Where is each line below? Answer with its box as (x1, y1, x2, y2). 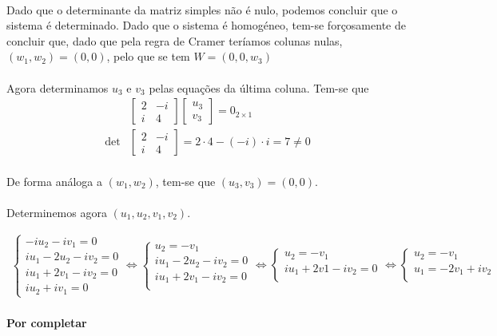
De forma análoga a (6, 172, 103, 189)
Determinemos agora (6, 204, 107, 220)
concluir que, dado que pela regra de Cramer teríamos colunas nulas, (6, 32, 343, 49)
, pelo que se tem (106, 48, 190, 65)
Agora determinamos (6, 79, 109, 96)
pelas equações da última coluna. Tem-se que (149, 79, 369, 96)
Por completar (6, 314, 87, 330)
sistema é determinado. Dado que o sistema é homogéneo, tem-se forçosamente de (6, 17, 406, 34)
